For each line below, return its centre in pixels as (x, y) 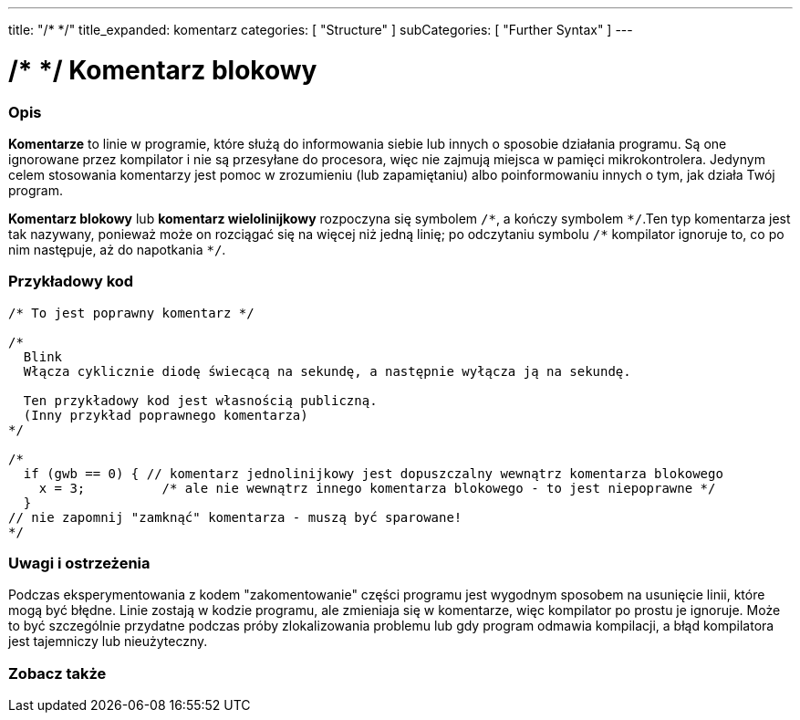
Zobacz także (57, 673)
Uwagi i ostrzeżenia (79, 563)
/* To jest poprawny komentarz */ (131, 313)
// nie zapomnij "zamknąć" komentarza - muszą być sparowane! (235, 517)
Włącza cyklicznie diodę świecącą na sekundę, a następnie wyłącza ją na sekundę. (327, 371)
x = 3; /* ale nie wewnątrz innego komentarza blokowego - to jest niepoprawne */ (377, 488)
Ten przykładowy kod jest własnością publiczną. (200, 400)
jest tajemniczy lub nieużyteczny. (108, 642)
